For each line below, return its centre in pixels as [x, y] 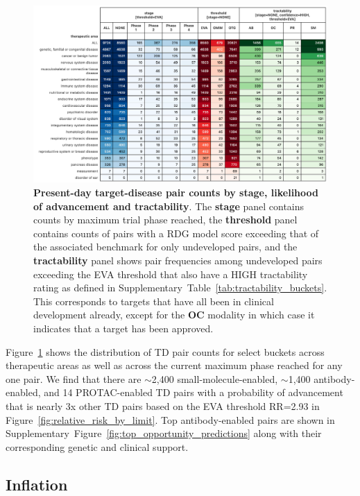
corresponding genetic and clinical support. [97, 446]
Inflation [37, 484]
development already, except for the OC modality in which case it [174, 315]
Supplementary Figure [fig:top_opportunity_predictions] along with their [164, 433]
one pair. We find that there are [74, 378]
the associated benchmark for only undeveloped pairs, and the [165, 247]
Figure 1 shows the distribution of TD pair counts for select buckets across [165, 351]
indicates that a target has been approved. [123, 328]
